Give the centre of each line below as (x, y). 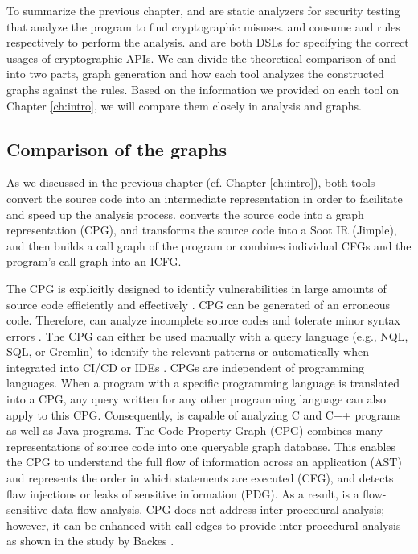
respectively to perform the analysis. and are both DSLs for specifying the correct (208, 42)
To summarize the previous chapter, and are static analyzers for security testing (203, 10)
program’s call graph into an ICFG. (94, 261)
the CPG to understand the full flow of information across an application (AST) (204, 462)
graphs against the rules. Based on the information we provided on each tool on (203, 89)
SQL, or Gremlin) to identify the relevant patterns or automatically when (188, 351)
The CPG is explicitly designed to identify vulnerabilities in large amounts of (197, 288)
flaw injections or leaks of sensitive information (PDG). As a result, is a (183, 493)
